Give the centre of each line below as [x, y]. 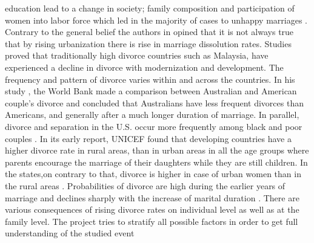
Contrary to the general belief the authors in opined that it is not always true [149, 32]
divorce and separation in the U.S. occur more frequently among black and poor [154, 126]
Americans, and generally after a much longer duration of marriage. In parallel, [152, 115]
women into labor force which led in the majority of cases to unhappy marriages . [156, 20]
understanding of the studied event [70, 233]
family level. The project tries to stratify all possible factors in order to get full [152, 221]
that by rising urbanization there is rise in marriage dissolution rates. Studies [148, 43]
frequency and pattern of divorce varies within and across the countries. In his [150, 79]
